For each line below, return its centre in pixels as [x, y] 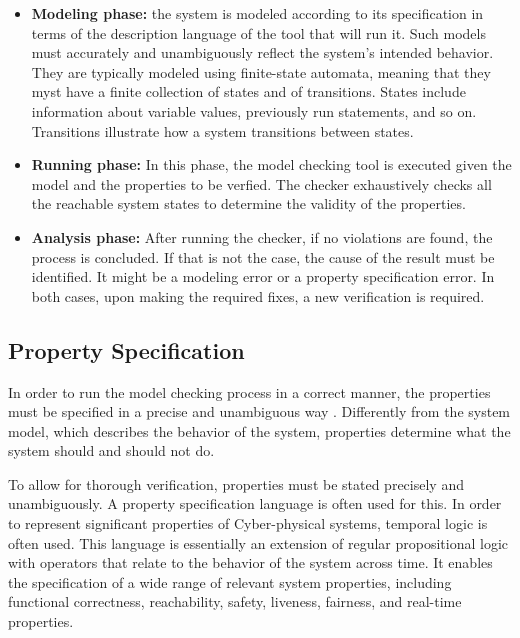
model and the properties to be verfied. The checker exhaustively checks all [261, 183]
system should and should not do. [111, 450]
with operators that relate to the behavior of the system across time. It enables [250, 562]
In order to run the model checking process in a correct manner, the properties [249, 391]
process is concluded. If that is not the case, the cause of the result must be [263, 256]
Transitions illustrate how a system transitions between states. [222, 130]
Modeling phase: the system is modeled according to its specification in [257, 13]
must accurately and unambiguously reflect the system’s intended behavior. [262, 52]
